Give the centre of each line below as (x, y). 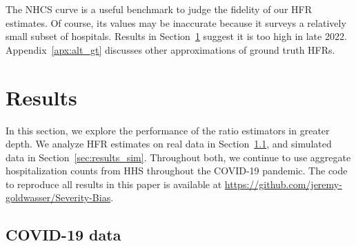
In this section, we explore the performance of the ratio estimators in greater (168, 130)
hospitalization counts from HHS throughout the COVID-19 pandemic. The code (177, 171)
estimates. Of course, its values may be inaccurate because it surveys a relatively (176, 22)
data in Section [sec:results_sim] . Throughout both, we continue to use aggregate (178, 157)
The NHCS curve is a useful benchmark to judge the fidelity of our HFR (159, 9)
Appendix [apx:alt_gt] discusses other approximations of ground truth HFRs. (170, 49)
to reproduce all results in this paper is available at (114, 184)
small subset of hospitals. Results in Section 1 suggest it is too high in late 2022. (176, 36)
